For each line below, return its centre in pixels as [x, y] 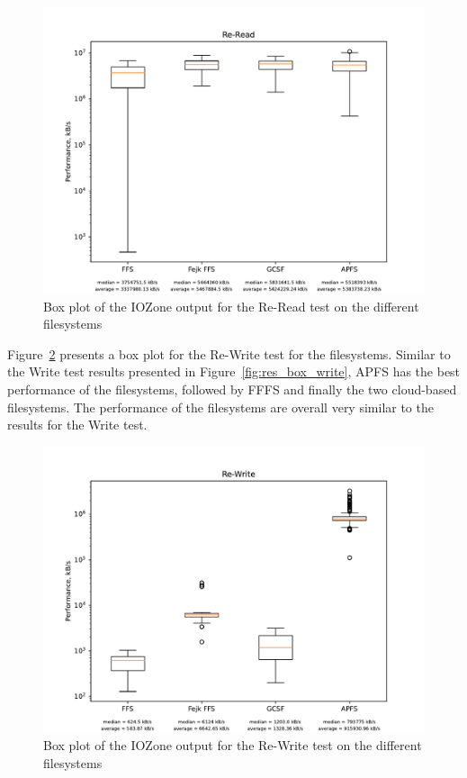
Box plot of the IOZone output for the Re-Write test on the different [233, 745]
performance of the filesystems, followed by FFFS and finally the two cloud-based [232, 389]
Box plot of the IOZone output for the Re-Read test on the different [231, 306]
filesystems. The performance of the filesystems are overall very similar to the [220, 407]
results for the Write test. [77, 425]
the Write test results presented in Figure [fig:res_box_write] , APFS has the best [234, 371]
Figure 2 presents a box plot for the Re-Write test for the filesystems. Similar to [229, 353]
